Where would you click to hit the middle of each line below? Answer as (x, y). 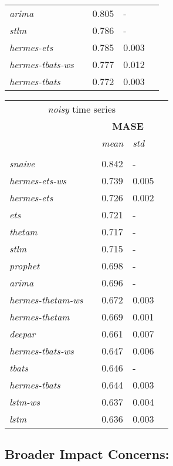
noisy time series (82, 109)
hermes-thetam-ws (46, 300)
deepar (23, 334)
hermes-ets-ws (38, 180)
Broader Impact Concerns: (87, 454)
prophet (25, 266)
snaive (22, 163)
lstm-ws (25, 402)
